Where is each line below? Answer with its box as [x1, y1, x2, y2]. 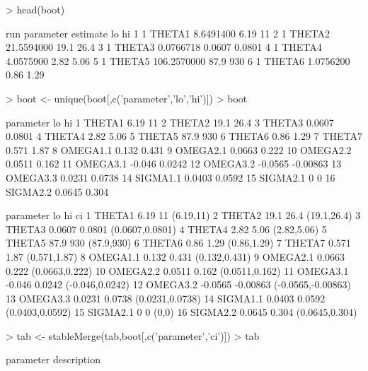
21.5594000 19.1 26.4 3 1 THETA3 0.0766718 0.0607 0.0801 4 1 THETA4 [6, 40, 322, 54]
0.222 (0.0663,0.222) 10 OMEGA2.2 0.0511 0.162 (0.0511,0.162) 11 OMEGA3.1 [6, 263, 349, 278]
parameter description [6, 352, 100, 367]
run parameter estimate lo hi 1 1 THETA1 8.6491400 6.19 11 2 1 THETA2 [6, 25, 330, 40]
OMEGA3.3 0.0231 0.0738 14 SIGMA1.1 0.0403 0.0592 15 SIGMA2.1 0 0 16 [6, 170, 335, 184]
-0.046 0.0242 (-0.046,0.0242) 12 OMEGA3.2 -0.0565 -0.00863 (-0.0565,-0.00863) [6, 277, 351, 292]
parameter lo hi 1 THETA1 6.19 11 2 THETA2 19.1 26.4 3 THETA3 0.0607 [6, 114, 334, 129]
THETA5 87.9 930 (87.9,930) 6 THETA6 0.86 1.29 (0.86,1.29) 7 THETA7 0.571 [6, 235, 351, 250]
